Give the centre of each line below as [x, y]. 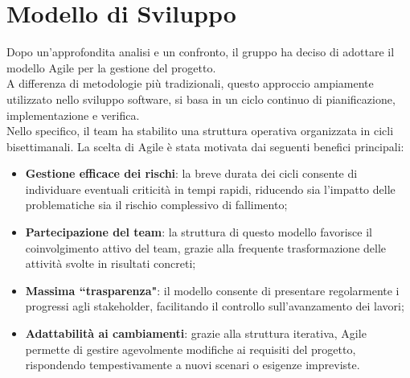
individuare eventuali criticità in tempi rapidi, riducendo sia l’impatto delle [210, 189]
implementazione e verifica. [73, 115]
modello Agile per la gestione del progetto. [111, 67]
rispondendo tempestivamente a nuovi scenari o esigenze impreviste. [193, 365]
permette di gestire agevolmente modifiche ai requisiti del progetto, [191, 349]
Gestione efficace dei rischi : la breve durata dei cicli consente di [191, 173]
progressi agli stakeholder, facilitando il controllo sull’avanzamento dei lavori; [215, 306]
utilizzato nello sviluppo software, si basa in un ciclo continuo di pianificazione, [201, 99]
